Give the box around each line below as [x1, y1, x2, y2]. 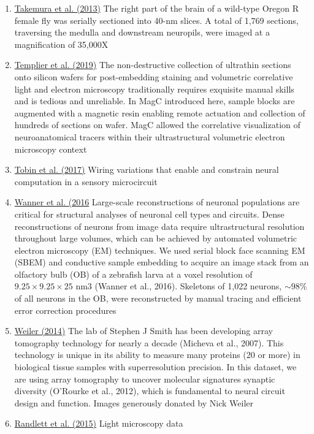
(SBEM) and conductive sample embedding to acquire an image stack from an [14, 256, 309, 268]
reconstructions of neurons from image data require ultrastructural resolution [14, 219, 305, 232]
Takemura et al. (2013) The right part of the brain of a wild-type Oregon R [14, 2, 299, 14]
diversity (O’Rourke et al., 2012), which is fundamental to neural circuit [14, 384, 285, 397]
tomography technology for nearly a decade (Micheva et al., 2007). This [14, 336, 284, 349]
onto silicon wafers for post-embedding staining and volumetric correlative [14, 70, 293, 83]
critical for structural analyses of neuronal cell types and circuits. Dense [14, 207, 285, 220]
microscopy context [14, 142, 87, 155]
